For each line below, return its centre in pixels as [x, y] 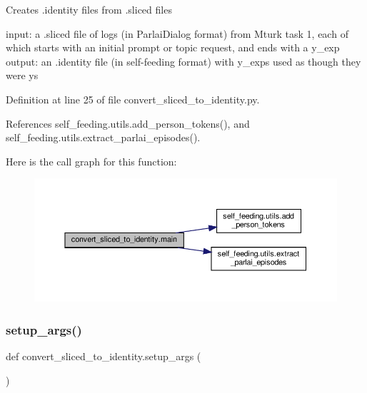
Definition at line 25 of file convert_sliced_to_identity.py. [133, 99]
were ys [22, 75]
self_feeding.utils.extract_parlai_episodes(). [103, 137]
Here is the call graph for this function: [91, 161]
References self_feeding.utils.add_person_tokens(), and [128, 123]
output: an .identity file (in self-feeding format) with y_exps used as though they [183, 61]
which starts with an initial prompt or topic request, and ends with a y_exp [173, 47]
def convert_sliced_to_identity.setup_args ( [104, 356]
